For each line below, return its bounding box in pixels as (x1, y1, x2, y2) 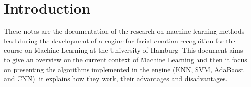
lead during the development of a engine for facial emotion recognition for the (4, 35, 235, 45)
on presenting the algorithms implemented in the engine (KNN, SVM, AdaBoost (4, 64, 244, 74)
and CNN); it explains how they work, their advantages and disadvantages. (4, 73, 228, 84)
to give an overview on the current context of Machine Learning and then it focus (4, 54, 247, 64)
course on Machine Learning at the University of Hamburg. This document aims (4, 45, 243, 55)
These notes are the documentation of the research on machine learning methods (4, 26, 245, 36)
